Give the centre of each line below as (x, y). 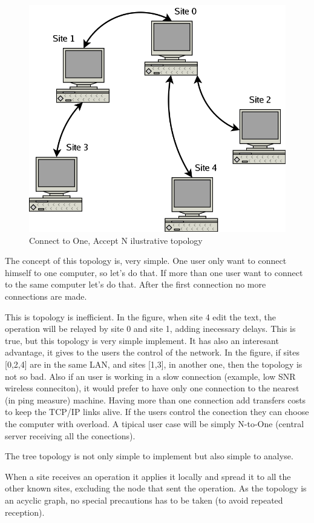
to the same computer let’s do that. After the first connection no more (136, 284)
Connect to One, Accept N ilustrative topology (116, 240)
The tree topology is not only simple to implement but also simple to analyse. (149, 456)
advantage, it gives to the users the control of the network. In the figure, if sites (152, 352)
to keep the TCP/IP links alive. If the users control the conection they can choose (157, 412)
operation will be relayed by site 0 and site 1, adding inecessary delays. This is (150, 329)
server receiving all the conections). (70, 435)
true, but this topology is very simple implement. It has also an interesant (142, 340)
